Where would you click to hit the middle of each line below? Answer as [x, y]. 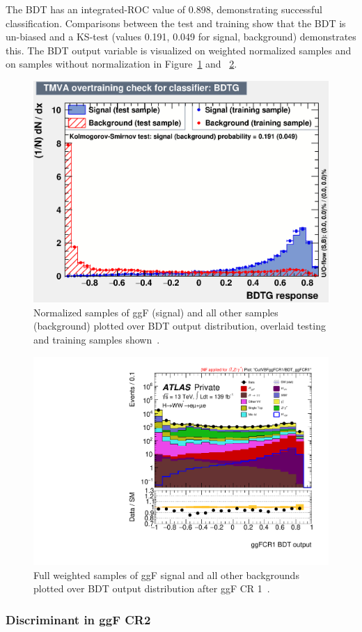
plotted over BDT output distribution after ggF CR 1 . [152, 588]
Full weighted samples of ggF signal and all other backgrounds [166, 575]
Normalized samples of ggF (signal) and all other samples [156, 312]
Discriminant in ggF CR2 [78, 619]
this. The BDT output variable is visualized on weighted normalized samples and [179, 50]
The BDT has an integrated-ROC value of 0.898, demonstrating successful [164, 9]
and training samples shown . [97, 340]
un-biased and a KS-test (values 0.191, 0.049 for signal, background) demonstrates [181, 37]
